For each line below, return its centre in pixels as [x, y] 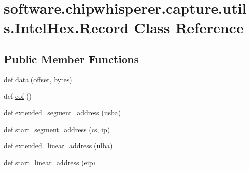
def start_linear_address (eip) [50, 162]
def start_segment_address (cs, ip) [57, 129]
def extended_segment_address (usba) [62, 112]
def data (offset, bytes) [38, 79]
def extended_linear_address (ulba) [58, 146]
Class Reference [189, 27]
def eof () [18, 96]
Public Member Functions [71, 58]
